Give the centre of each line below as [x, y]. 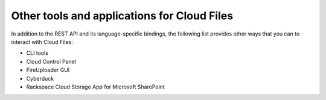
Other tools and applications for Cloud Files [122, 16]
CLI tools [37, 53]
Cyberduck [40, 78]
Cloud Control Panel [51, 61]
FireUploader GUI [48, 70]
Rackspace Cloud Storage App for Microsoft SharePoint [96, 87]
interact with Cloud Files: [42, 42]
